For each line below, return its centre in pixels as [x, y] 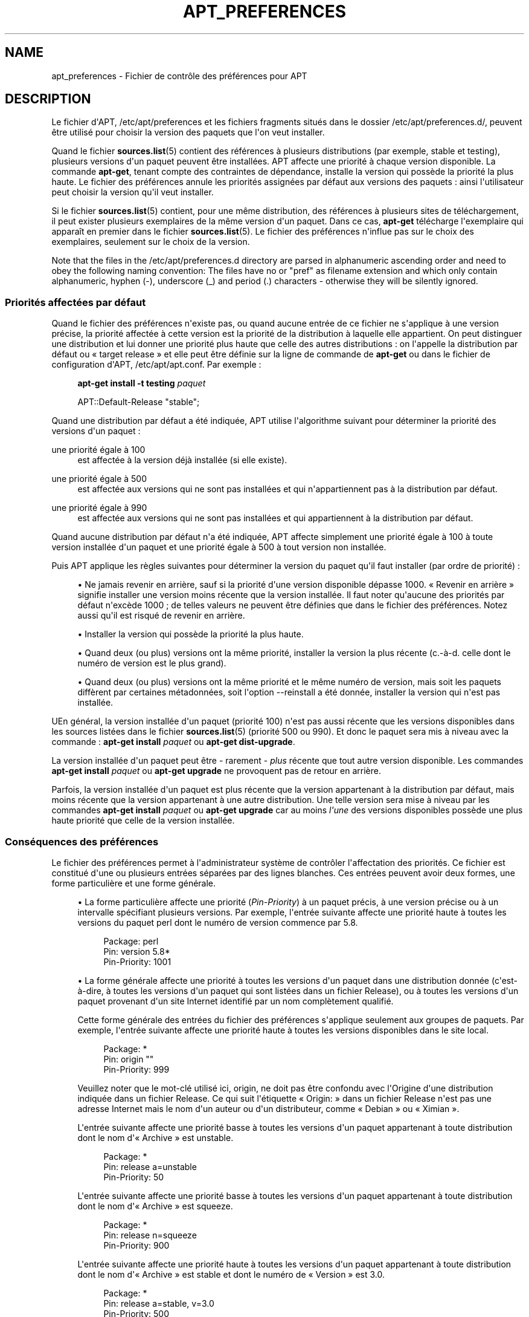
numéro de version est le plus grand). [152, 663]
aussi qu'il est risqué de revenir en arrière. [161, 616]
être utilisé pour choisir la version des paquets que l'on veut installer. [188, 132]
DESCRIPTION [48, 99]
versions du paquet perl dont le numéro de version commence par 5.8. [218, 922]
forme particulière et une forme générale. [134, 883]
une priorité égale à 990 [99, 508]
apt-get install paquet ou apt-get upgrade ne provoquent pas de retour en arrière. [216, 771]
